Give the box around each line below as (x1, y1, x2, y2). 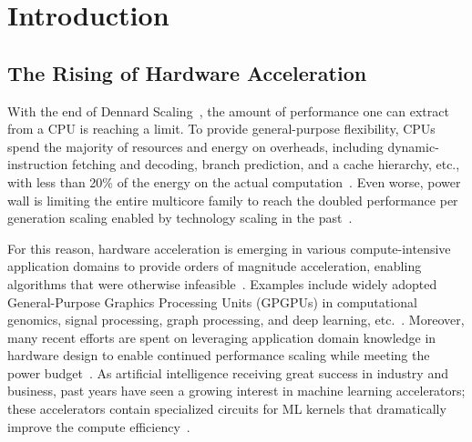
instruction (7, 155, 68, 174)
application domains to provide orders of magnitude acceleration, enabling (7, 256, 422, 276)
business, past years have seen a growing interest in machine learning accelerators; (7, 381, 466, 400)
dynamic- (387, 136, 439, 156)
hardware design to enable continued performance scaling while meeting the (7, 346, 430, 365)
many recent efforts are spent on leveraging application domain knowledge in (7, 327, 436, 347)
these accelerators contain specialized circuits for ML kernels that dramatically (7, 399, 446, 418)
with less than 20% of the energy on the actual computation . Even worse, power (7, 172, 461, 191)
